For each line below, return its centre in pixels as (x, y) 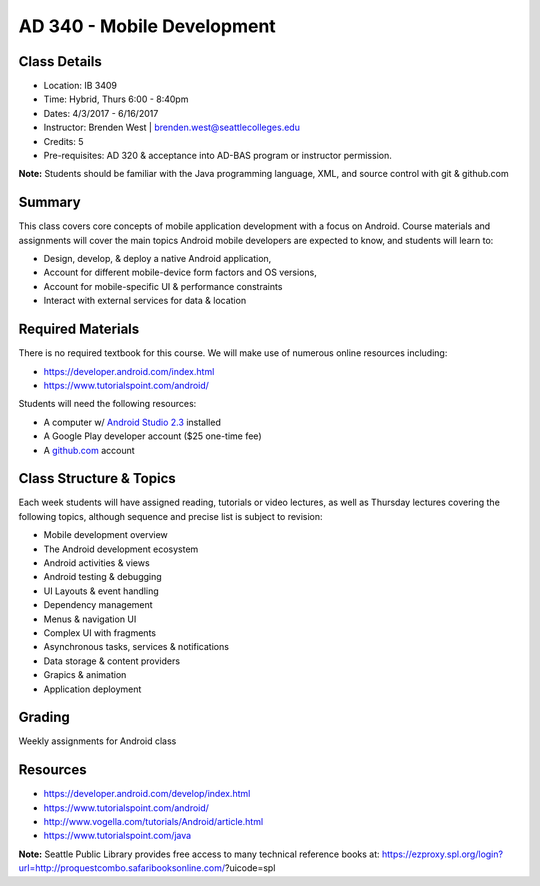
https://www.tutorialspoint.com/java (117, 836)
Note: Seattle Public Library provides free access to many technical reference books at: (199, 854)
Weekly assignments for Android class (97, 741)
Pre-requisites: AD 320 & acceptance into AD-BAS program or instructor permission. (217, 156)
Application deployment (92, 689)
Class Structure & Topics (97, 478)
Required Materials (79, 329)
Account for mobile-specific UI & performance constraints (163, 286)
